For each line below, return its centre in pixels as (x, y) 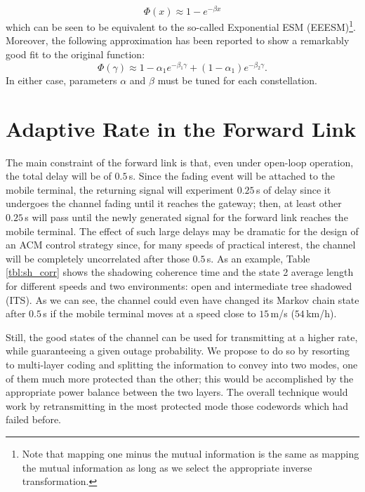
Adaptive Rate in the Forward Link (181, 128)
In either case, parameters (61, 80)
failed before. (34, 419)
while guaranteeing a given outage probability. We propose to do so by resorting (178, 351)
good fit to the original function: (75, 54)
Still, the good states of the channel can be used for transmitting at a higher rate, (182, 337)
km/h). (321, 313)
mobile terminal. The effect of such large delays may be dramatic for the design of (182, 231)
